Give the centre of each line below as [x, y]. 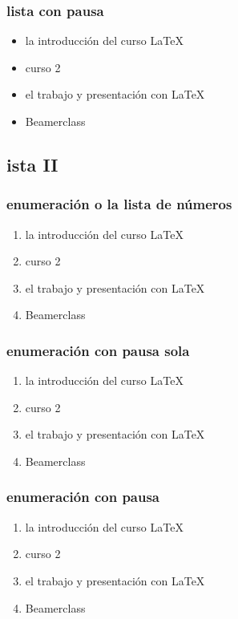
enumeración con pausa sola [98, 350]
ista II [32, 164]
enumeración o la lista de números [119, 204]
